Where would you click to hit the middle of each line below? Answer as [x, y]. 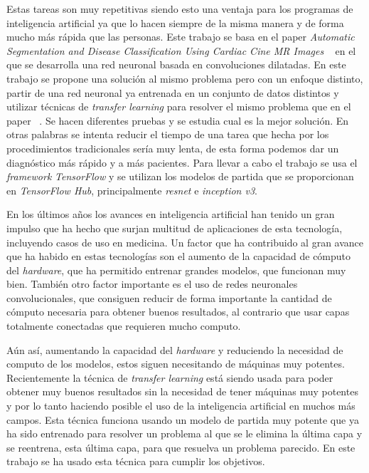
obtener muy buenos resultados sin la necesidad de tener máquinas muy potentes [182, 391]
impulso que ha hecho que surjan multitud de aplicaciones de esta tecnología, [175, 228]
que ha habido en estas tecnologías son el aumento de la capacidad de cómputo [179, 256]
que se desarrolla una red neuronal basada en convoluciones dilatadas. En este [176, 64]
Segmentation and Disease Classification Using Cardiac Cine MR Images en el [181, 50]
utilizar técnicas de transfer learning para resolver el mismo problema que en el [179, 106]
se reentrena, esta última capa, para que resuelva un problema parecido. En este [181, 447]
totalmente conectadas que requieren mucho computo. [124, 326]
